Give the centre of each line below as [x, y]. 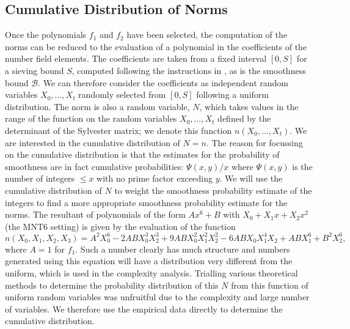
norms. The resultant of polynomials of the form [95, 214]
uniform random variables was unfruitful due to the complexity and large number [157, 297]
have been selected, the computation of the [207, 35]
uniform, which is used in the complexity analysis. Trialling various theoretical [151, 272]
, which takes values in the [249, 106]
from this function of [270, 285]
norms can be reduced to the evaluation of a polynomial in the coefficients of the [156, 46]
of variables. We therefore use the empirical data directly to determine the [144, 309]
